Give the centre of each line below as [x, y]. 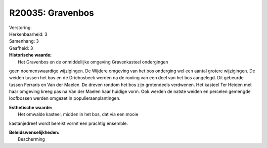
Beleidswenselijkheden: [34, 132]
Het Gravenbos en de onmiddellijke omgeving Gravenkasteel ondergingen [93, 62]
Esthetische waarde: [31, 107]
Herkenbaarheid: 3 [28, 34]
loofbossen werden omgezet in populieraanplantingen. [65, 98]
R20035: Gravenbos [51, 13]
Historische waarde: [30, 55]
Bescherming [32, 139]
